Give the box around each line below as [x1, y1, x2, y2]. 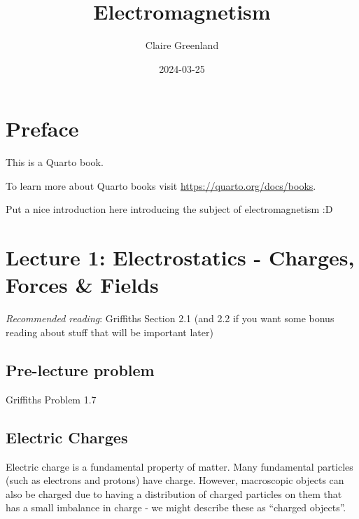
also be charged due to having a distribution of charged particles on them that [6, 486, 342, 501]
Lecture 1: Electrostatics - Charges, [6, 243, 355, 272]
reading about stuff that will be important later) [6, 324, 213, 339]
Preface [6, 114, 79, 143]
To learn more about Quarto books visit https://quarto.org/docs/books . [6, 178, 316, 193]
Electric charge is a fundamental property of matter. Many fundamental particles [6, 459, 353, 473]
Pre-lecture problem [6, 359, 155, 380]
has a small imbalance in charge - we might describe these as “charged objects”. [6, 500, 346, 515]
